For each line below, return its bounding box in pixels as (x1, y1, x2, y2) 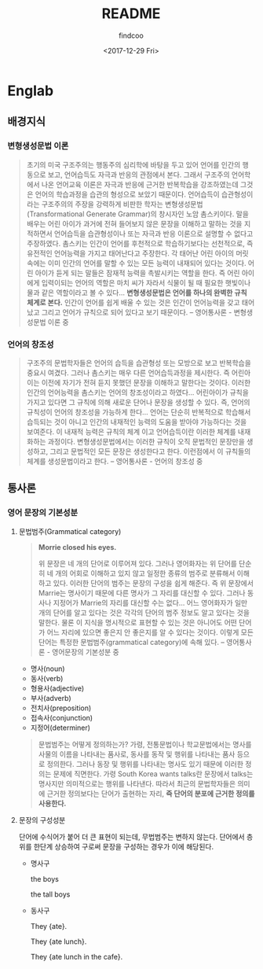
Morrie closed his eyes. (38, 542, 117, 551)
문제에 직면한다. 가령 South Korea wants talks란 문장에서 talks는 (53, 768, 254, 779)
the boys (30, 874, 60, 883)
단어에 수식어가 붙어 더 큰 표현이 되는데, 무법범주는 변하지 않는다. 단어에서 (18, 831, 245, 842)
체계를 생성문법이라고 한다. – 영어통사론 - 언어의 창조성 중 (26, 456, 203, 466)
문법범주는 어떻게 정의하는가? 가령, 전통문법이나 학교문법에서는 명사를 (38, 739, 252, 749)
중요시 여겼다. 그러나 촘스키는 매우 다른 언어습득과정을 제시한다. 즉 (26, 367, 230, 378)
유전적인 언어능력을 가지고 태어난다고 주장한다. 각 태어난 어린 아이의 (26, 249, 235, 258)
